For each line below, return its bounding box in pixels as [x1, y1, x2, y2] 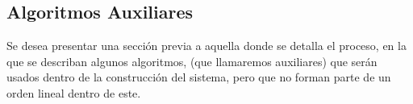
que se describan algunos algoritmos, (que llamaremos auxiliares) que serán [6, 52, 378, 69]
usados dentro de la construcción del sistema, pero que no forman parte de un [6, 69, 391, 85]
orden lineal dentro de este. [6, 84, 141, 101]
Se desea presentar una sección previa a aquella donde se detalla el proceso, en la [6, 37, 407, 54]
